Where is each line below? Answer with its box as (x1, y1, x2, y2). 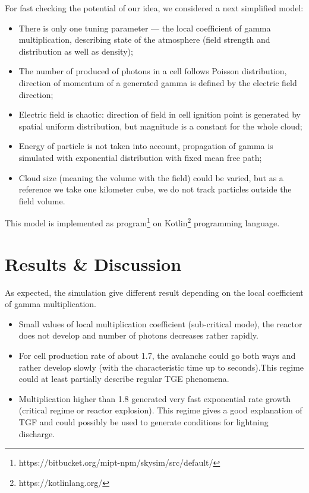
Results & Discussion (5, 251, 182, 276)
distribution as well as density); (18, 45, 133, 57)
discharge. (18, 427, 55, 440)
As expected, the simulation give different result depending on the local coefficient (5, 286, 304, 298)
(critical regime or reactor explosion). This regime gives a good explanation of (18, 404, 302, 416)
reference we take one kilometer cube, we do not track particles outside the (18, 183, 292, 195)
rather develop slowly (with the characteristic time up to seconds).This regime (18, 361, 304, 373)
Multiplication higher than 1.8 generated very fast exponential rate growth (18, 392, 291, 404)
